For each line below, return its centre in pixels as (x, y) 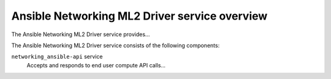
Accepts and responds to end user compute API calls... (96, 65)
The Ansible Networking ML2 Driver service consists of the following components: (116, 45)
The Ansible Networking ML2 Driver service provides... (81, 34)
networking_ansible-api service (57, 57)
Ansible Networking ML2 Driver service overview (139, 16)
